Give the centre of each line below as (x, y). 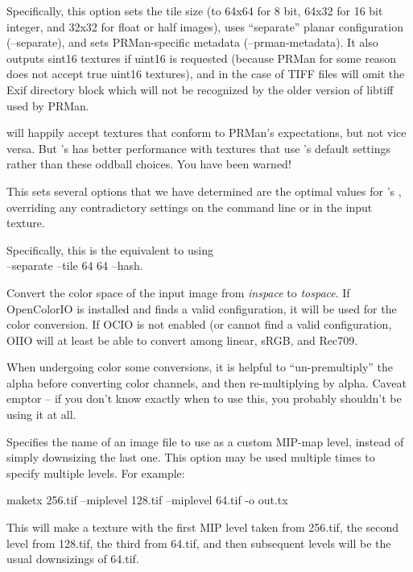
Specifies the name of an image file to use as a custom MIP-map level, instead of (205, 441)
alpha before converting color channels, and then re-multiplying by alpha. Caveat (206, 382)
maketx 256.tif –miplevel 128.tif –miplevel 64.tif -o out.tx (147, 500)
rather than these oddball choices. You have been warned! (149, 164)
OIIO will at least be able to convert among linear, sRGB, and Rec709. (182, 340)
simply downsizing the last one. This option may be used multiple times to (191, 457)
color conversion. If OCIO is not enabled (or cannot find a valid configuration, (199, 324)
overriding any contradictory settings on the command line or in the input (190, 207)
